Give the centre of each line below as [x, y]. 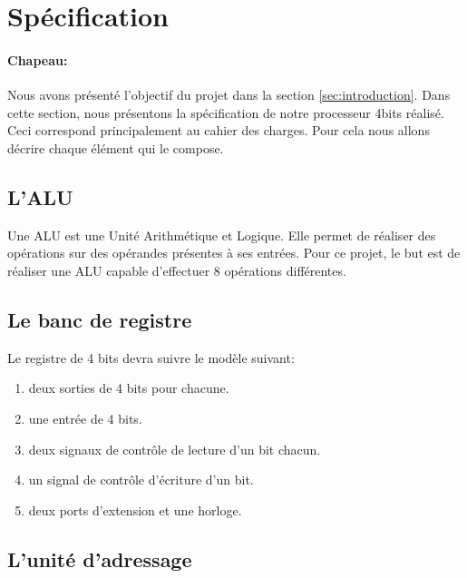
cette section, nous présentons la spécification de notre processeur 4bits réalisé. [226, 112]
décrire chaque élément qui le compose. [116, 147]
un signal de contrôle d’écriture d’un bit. [141, 480]
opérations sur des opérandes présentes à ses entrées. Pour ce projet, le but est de [234, 253]
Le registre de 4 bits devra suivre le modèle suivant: [151, 357]
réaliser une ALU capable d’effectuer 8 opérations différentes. [177, 270]
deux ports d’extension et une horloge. [135, 509]
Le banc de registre [100, 319]
